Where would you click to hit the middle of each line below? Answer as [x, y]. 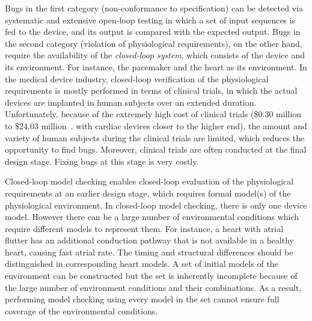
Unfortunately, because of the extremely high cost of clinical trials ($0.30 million [153, 114]
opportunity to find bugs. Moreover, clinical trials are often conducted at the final [156, 149]
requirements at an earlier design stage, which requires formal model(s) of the [148, 193]
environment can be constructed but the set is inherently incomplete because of [151, 276]
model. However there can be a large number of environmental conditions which [152, 217]
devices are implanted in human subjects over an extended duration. [131, 102]
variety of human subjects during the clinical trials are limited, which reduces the [155, 137]
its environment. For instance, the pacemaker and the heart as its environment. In [156, 66]
